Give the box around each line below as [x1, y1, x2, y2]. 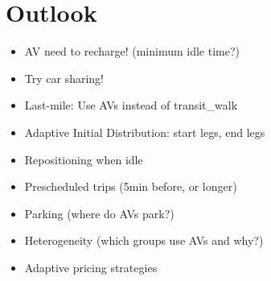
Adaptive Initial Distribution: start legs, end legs [24, 123, 265, 140]
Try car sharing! [24, 69, 105, 86]
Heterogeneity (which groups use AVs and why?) [24, 232, 264, 249]
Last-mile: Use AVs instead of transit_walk [24, 97, 238, 114]
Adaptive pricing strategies [24, 258, 158, 275]
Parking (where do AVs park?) [24, 205, 175, 221]
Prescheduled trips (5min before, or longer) [24, 178, 237, 195]
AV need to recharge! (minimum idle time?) [24, 43, 240, 60]
